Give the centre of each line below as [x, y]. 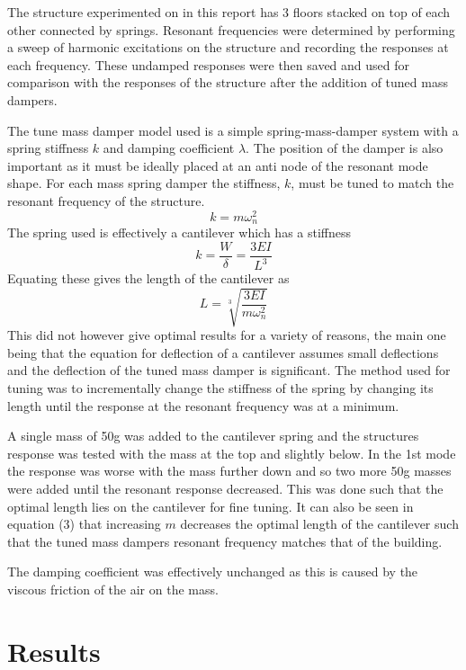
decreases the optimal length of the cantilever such [319, 524]
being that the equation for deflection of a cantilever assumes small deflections [223, 352]
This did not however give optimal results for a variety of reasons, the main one [227, 335]
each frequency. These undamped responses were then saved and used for [209, 64]
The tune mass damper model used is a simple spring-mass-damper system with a [233, 130]
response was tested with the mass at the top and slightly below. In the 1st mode [232, 453]
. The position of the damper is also [345, 148]
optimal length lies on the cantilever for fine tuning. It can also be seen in [211, 506]
